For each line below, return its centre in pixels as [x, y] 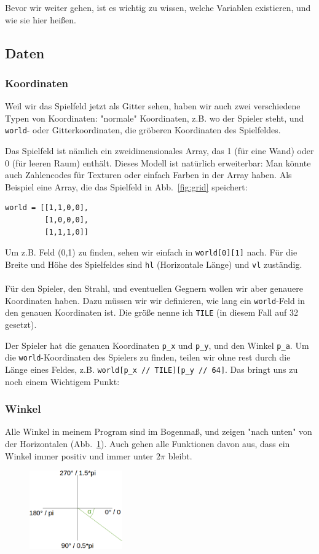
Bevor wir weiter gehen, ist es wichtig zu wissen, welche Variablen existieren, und [158, 7]
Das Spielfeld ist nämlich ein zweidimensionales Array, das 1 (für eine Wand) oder [159, 151]
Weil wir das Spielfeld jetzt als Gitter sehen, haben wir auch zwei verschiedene [153, 106]
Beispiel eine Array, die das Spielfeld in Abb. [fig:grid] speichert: [126, 186]
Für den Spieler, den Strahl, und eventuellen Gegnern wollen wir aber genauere [154, 288]
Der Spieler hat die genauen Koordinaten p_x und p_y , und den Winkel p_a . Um [157, 345]
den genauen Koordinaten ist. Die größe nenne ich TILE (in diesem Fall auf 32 [152, 312]
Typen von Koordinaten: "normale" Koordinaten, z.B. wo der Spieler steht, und [155, 118]
